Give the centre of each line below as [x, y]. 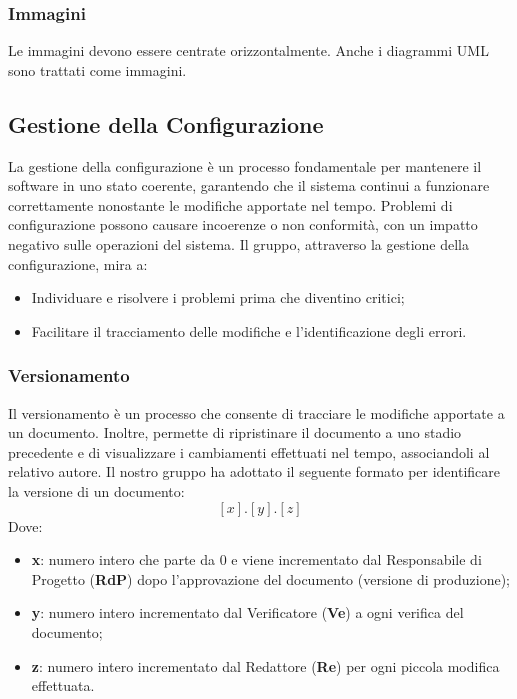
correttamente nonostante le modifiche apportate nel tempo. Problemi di [230, 204]
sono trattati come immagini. [97, 69]
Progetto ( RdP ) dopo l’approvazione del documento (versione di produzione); [270, 578]
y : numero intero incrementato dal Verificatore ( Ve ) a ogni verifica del [247, 612]
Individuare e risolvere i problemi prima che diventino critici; [218, 297]
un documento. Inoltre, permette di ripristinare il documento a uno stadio [235, 432]
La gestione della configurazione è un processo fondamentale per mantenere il [245, 165]
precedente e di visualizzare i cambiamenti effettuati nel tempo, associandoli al [249, 451]
